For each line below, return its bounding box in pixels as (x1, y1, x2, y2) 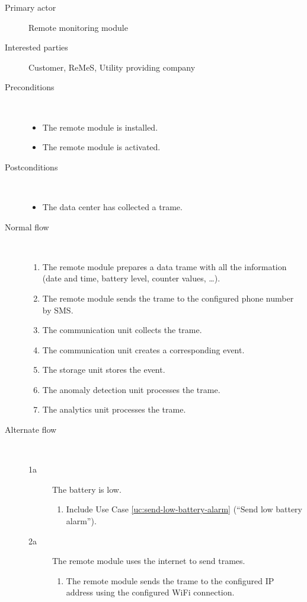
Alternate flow (5, 423, 57, 436)
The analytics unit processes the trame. (42, 403, 186, 416)
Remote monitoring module (28, 21, 128, 33)
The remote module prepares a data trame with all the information (42, 260, 287, 273)
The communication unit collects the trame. (42, 324, 202, 336)
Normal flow (5, 220, 49, 233)
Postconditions (5, 160, 58, 173)
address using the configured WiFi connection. (66, 586, 235, 598)
